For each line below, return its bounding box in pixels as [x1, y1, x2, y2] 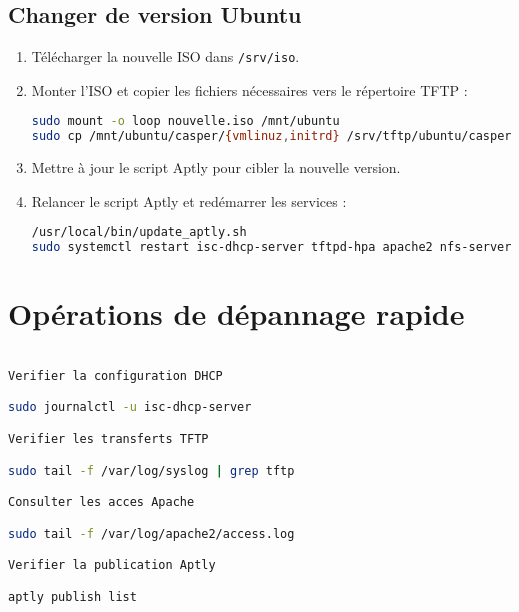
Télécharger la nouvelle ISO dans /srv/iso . [31, 46, 300, 67]
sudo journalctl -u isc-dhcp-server [8, 400, 252, 415]
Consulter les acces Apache [8, 495, 195, 510]
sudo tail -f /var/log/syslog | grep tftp [8, 463, 295, 478]
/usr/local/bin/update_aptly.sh [31, 225, 247, 240]
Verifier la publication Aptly [8, 558, 216, 573]
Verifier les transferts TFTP [8, 431, 209, 446]
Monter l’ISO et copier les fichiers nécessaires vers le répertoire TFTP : [31, 79, 468, 100]
